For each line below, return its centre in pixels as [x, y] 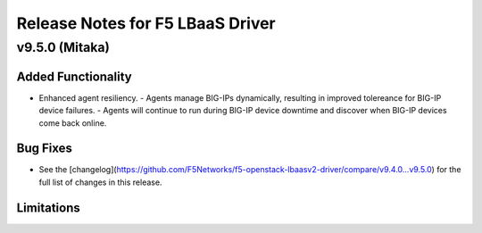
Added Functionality [75, 76]
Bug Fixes [45, 149]
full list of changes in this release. [100, 182]
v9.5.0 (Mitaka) [63, 47]
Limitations [48, 208]
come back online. [73, 123]
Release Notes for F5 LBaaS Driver [146, 23]
